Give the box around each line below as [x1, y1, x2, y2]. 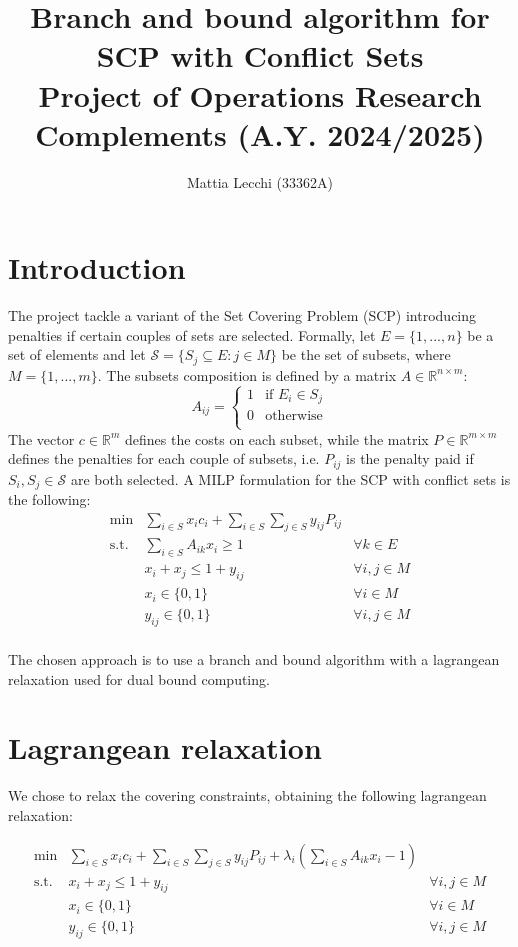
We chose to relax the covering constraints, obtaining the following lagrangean [8, 785, 487, 806]
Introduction [8, 247, 186, 288]
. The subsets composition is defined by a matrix [97, 364, 397, 385]
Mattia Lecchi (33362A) [186, 171, 334, 192]
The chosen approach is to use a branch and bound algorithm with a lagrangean [8, 648, 500, 669]
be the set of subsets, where [281, 344, 451, 365]
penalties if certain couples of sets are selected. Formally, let [8, 324, 376, 345]
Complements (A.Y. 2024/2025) [35, 113, 485, 154]
